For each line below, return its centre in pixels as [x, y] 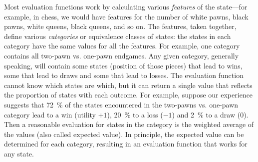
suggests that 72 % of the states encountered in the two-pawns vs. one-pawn [121, 104]
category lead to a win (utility [50, 114]
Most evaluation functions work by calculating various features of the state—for [126, 6]
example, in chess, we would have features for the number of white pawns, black [126, 16]
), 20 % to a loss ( [135, 114]
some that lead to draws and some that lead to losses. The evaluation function [124, 75]
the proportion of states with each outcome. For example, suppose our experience [129, 95]
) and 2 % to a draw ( [206, 114]
